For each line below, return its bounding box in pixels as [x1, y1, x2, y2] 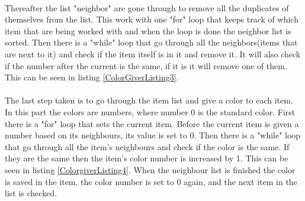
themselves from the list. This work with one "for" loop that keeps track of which [5, 13, 298, 25]
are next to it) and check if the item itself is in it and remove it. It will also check [5, 47, 301, 60]
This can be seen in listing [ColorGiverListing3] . [5, 71, 179, 83]
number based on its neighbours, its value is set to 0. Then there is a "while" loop [5, 129, 301, 141]
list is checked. [5, 187, 57, 199]
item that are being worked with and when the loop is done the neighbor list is [5, 24, 291, 37]
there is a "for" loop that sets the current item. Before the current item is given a [5, 117, 299, 129]
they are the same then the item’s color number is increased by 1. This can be [5, 152, 288, 164]
